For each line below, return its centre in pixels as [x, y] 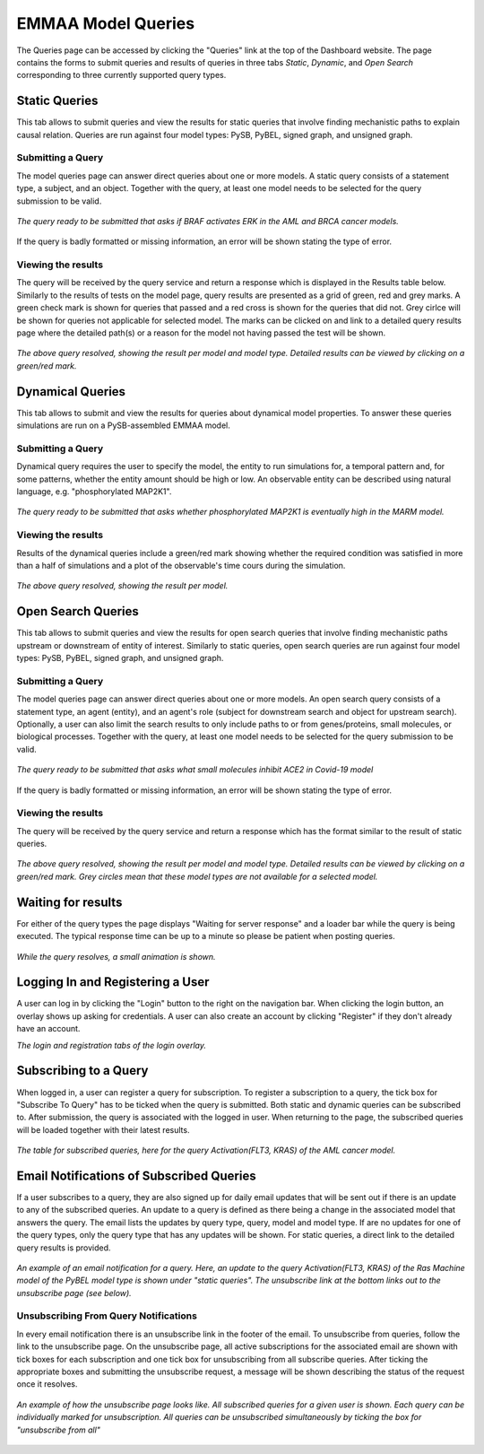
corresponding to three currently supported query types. [121, 75]
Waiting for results [69, 902]
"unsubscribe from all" [58, 1430]
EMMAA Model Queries [106, 23]
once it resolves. [47, 1384]
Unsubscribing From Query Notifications [107, 1316]
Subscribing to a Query [82, 1071]
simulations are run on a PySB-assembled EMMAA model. [123, 425]
